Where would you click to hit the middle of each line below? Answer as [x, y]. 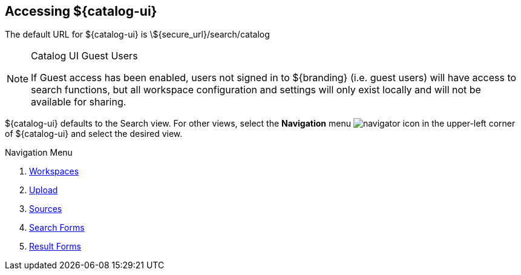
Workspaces [54, 171]
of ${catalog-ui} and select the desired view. [94, 134]
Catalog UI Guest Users [84, 56]
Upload [44, 190]
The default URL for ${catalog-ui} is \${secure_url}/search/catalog [137, 35]
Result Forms [55, 247]
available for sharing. [79, 102]
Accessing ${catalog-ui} [81, 11]
